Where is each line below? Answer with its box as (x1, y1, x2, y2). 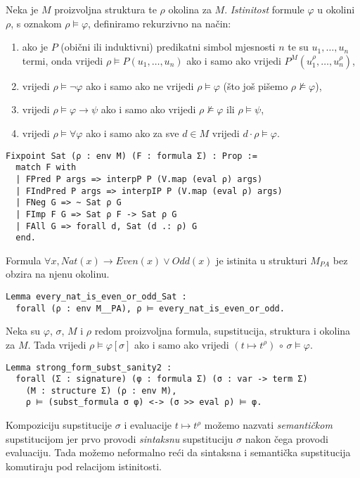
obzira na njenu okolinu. (6, 266, 110, 281)
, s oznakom (11, 15, 62, 30)
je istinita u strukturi (216, 252, 307, 267)
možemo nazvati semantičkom (204, 418, 333, 432)
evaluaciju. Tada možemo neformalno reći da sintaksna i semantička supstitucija (6, 445, 351, 460)
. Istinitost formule (224, 2, 304, 16)
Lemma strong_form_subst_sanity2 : (6, 362, 172, 373)
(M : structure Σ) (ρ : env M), (25, 385, 177, 396)
